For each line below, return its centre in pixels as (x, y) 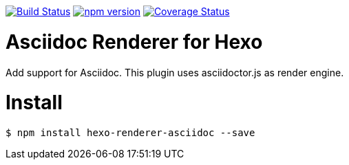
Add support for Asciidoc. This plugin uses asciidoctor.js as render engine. (175, 72)
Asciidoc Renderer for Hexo (134, 42)
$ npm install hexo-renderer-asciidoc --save (130, 133)
